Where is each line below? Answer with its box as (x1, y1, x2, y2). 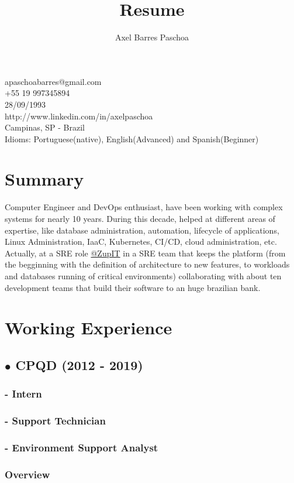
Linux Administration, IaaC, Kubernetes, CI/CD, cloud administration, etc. (5, 235, 277, 248)
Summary (5, 167, 84, 191)
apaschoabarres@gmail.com (5, 75, 102, 87)
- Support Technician (5, 413, 106, 428)
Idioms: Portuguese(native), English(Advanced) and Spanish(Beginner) (5, 132, 259, 145)
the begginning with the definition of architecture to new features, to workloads (5, 258, 290, 270)
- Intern (5, 386, 42, 401)
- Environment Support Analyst (5, 440, 158, 454)
